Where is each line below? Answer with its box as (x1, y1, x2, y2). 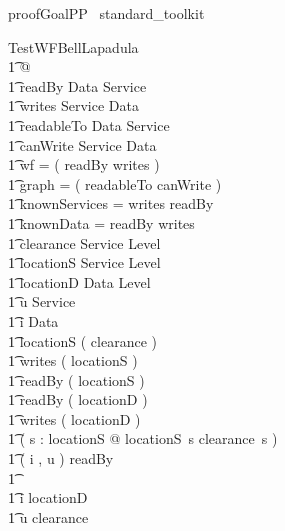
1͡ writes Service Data (8, 95, 139, 116)
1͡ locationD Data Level (8, 271, 151, 292)
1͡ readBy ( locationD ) (8, 389, 148, 410)
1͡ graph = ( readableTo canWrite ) (8, 173, 222, 194)
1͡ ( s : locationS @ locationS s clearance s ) (8, 428, 278, 449)
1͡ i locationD (8, 487, 88, 508)
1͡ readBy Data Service (8, 75, 147, 96)
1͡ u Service (8, 291, 76, 312)
